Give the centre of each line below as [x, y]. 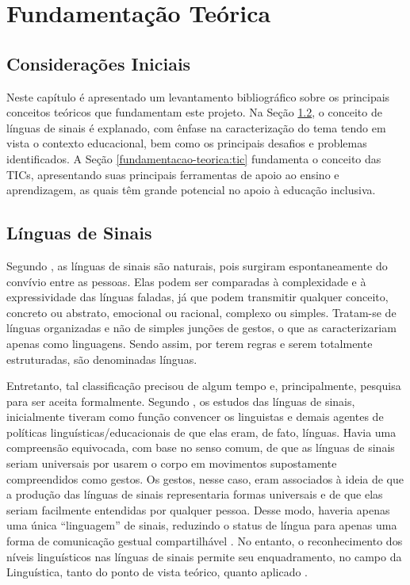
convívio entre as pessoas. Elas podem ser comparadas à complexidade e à [186, 281]
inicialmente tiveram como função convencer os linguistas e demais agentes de [195, 417]
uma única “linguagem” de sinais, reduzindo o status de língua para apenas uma [202, 525]
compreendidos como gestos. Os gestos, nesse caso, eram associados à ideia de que [205, 478]
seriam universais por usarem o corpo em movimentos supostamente [172, 463]
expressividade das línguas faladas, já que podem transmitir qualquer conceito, [197, 297]
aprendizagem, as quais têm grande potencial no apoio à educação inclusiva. [191, 190]
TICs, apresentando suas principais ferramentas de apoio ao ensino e [173, 174]
